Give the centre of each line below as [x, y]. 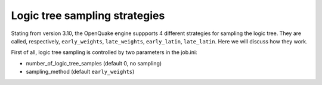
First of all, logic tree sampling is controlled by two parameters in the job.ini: [104, 52]
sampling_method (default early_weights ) [80, 72]
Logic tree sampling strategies [88, 15]
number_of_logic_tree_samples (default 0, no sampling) [94, 63]
